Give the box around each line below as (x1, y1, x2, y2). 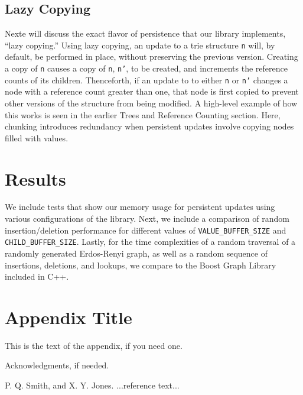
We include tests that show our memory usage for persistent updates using (5, 200, 275, 213)
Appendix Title (5, 305, 132, 329)
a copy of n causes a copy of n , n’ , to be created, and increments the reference (5, 62, 288, 75)
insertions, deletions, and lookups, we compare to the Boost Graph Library (5, 258, 276, 271)
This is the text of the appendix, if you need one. (5, 339, 183, 351)
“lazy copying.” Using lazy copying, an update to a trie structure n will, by (5, 38, 275, 51)
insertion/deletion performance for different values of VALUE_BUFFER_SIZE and (5, 224, 286, 236)
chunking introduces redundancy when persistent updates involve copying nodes (5, 120, 294, 132)
